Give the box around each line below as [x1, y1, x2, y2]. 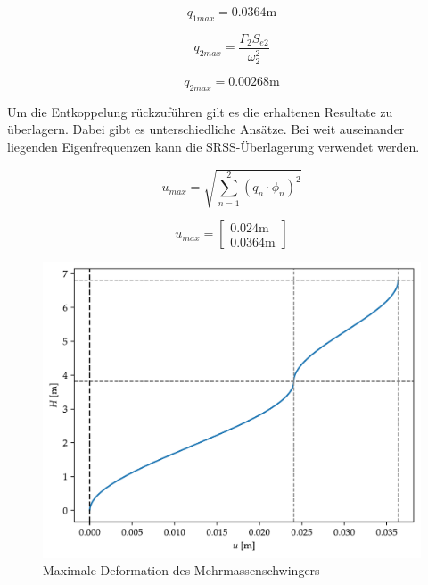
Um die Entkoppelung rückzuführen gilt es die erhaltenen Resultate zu [7, 102, 393, 121]
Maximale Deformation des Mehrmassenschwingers [43, 561, 320, 580]
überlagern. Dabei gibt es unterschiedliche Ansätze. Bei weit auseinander [7, 120, 405, 138]
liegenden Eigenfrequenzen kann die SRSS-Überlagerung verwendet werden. [7, 137, 420, 155]
